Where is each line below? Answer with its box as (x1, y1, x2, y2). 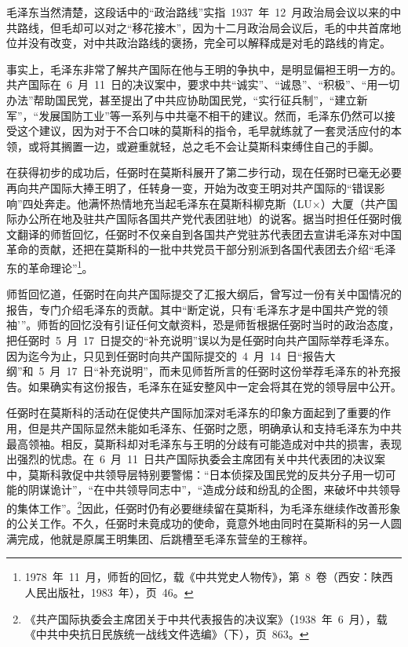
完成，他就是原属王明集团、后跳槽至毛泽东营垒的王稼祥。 (16, 530, 314, 546)
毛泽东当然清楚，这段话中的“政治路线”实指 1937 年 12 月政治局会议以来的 (6, 4, 391, 20)
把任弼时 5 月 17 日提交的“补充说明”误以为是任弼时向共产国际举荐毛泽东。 (6, 331, 396, 348)
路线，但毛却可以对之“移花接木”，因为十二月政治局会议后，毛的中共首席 (16, 19, 391, 35)
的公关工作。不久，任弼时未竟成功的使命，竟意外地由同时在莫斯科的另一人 (6, 515, 391, 532)
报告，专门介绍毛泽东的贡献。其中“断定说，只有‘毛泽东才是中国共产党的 (6, 301, 377, 317)
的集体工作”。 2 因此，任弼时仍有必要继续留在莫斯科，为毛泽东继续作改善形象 (6, 497, 401, 516)
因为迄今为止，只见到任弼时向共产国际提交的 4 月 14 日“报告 (6, 347, 325, 364)
